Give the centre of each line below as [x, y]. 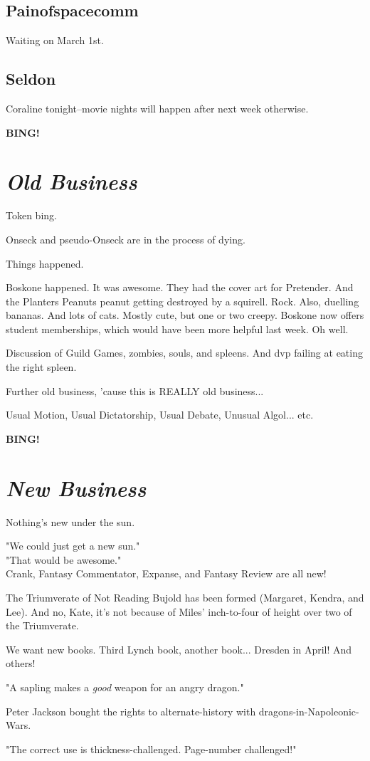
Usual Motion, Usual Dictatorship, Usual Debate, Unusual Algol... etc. [160, 415]
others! [21, 663]
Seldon [31, 79]
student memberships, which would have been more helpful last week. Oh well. [177, 329]
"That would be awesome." [64, 559]
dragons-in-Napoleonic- [309, 711]
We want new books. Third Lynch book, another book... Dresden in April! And [179, 649]
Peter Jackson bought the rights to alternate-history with [131, 711]
